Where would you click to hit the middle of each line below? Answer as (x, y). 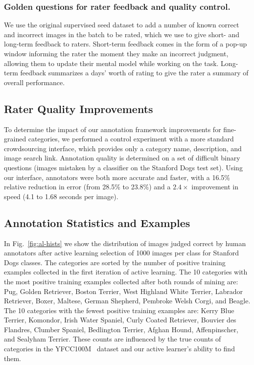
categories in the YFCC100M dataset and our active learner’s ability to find (119, 349)
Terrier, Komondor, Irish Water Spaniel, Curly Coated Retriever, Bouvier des (120, 320)
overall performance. (35, 82)
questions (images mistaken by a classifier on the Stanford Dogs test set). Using (123, 167)
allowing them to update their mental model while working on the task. (111, 63)
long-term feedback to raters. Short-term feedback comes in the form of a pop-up (126, 44)
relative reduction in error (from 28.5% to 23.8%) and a (87, 187)
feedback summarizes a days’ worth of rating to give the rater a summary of (134, 73)
